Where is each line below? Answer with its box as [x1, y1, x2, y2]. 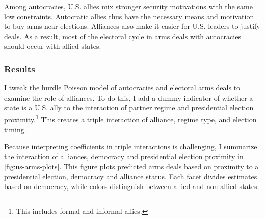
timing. [4, 124, 26, 135]
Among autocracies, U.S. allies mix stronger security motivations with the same [4, 1, 253, 11]
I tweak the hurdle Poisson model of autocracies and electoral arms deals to [4, 82, 241, 93]
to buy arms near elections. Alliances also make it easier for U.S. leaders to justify [4, 21, 260, 32]
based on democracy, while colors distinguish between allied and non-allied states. [4, 181, 259, 192]
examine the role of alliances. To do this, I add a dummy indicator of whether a [4, 92, 253, 103]
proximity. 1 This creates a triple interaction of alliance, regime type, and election [4, 112, 257, 124]
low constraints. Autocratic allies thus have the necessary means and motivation [4, 11, 254, 21]
